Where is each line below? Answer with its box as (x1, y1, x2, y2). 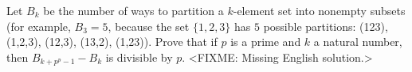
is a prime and (230, 33, 301, 50)
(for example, (6, 17, 71, 34)
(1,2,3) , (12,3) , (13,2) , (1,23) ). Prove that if (6, 33, 218, 50)
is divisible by (105, 48, 173, 65)
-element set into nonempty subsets (233, 2, 406, 18)
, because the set (108, 17, 190, 34)
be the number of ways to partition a (43, 2, 224, 18)
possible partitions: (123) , (263, 17, 388, 34)
